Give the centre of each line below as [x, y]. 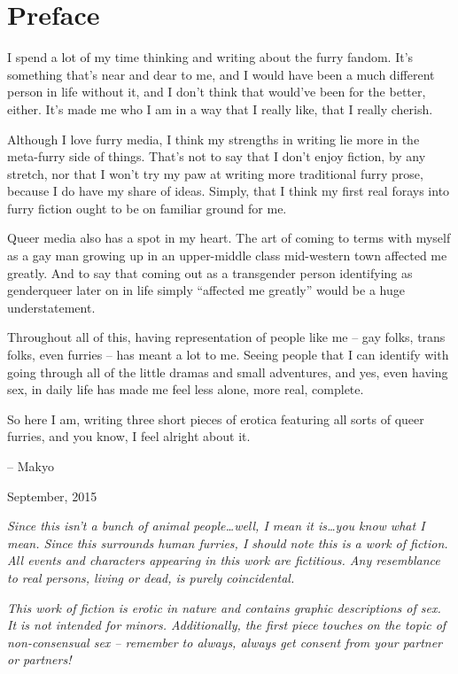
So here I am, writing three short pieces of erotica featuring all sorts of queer [216, 418]
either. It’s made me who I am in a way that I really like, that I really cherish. [220, 108]
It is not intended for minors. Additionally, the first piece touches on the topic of [227, 625]
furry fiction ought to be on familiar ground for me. [147, 208]
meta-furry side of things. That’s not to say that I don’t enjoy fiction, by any [217, 156]
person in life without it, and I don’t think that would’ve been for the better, [217, 92]
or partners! [39, 659]
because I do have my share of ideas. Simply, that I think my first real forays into [229, 191]
